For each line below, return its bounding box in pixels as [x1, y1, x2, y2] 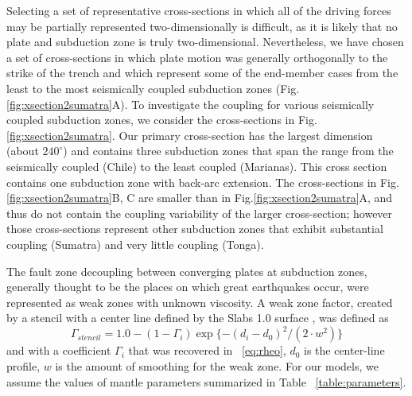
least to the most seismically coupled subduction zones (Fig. [6, 80, 300, 96]
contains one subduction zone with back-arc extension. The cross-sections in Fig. [6, 173, 399, 190]
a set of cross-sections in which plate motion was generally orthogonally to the [6, 49, 388, 65]
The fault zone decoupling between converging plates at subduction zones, [6, 262, 367, 279]
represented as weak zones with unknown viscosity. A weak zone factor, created [6, 293, 393, 310]
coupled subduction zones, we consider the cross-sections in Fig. [6, 111, 317, 128]
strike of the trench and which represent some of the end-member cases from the [6, 64, 398, 81]
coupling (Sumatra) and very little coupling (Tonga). [6, 235, 264, 252]
